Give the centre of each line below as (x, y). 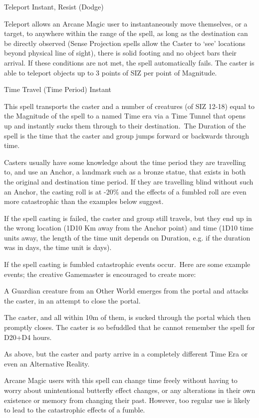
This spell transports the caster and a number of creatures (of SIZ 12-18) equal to (129, 106)
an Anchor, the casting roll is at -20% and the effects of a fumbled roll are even (125, 191)
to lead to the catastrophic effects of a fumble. (75, 410)
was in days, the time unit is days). (58, 247)
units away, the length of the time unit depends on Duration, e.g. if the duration (127, 237)
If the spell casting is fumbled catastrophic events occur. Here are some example (127, 264)
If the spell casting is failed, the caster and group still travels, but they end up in (128, 218)
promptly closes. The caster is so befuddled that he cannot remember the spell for (129, 327)
